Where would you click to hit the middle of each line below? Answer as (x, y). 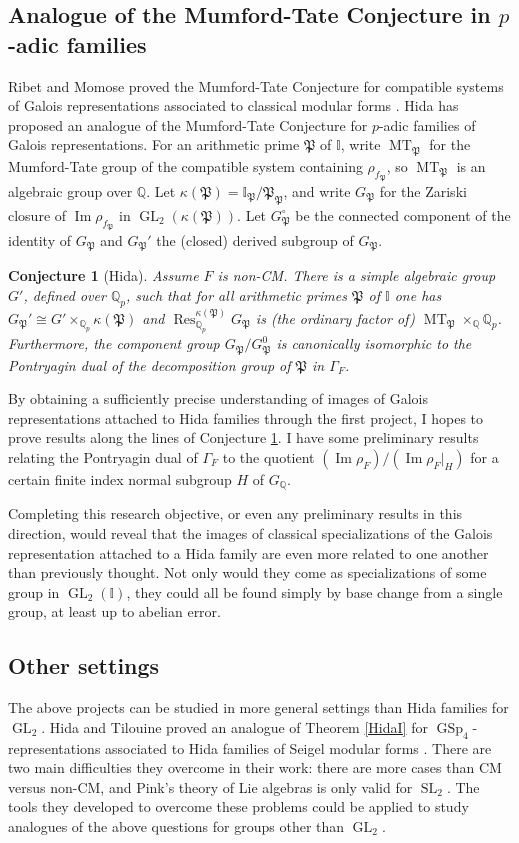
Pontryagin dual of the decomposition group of (149, 364)
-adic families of (427, 124)
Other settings (84, 665)
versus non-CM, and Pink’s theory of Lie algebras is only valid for (210, 786)
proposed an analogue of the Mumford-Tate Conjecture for (188, 124)
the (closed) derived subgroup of (255, 240)
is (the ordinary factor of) (335, 317)
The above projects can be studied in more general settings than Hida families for (258, 707)
